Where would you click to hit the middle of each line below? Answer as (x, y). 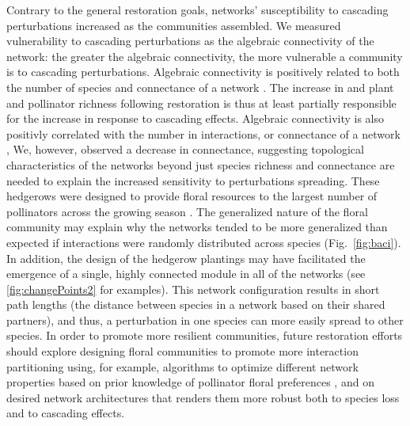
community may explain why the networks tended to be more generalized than (197, 227)
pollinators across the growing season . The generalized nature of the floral (187, 211)
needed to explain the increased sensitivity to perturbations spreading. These (193, 180)
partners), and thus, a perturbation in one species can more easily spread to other (205, 319)
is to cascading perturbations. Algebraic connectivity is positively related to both (203, 72)
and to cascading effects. (66, 413)
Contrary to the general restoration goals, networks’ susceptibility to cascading (197, 10)
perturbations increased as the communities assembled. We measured (174, 25)
